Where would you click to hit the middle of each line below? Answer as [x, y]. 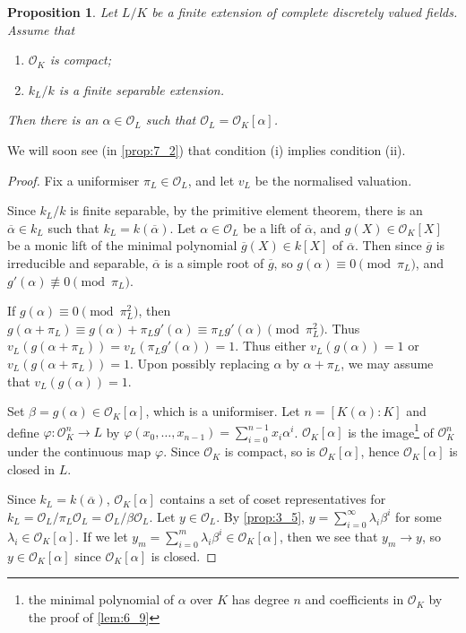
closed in [31, 468]
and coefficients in [354, 599]
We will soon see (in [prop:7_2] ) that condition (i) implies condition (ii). [207, 149]
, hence [380, 451]
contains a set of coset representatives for [273, 499]
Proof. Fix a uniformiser [73, 180]
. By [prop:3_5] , [260, 516]
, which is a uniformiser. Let [223, 411]
